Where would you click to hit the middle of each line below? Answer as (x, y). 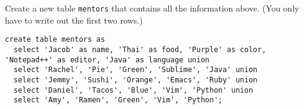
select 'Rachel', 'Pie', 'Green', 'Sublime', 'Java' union (136, 70)
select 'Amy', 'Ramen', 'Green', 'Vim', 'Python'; (118, 100)
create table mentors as (55, 40)
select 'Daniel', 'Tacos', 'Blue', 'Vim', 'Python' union (133, 90)
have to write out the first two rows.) (74, 20)
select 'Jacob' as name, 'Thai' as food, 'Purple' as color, (140, 49)
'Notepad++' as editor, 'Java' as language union (107, 60)
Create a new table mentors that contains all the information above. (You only (152, 8)
